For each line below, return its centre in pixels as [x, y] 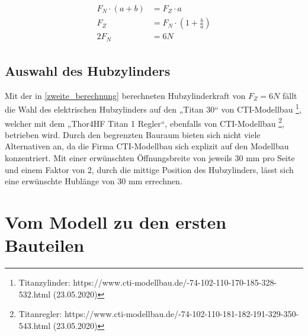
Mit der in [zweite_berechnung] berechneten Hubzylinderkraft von [125, 95]
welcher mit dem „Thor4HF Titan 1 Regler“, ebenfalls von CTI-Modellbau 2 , [145, 122]
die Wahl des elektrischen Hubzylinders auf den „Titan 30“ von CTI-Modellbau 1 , [153, 108]
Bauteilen [45, 245]
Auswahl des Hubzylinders [88, 70]
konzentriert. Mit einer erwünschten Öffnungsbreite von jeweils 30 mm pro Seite [150, 158]
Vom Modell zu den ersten [116, 222]
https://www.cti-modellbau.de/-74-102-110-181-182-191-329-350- [182, 314]
